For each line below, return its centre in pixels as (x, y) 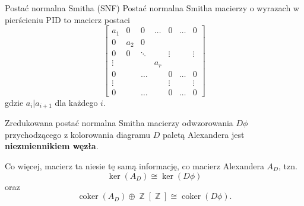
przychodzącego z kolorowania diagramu (78, 134)
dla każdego (76, 102)
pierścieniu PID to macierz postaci (67, 19)
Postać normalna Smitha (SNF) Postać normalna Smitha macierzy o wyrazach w (152, 8)
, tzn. (288, 166)
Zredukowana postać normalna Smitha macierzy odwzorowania (119, 123)
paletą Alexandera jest (204, 134)
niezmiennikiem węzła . (52, 146)
